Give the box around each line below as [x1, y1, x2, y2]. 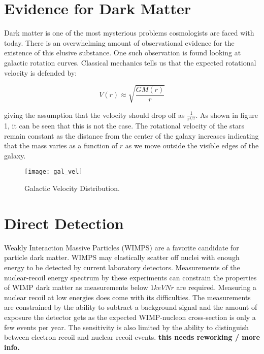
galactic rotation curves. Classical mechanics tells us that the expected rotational [4, 57, 256, 68]
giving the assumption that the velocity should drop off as [4, 109, 185, 120]
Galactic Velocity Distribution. [24, 183, 120, 194]
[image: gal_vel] [24, 168, 83, 176]
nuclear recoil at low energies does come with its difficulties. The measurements [4, 292, 251, 302]
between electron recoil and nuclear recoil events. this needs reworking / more [4, 332, 260, 342]
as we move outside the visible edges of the [125, 140, 259, 151]
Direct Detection [4, 212, 124, 233]
